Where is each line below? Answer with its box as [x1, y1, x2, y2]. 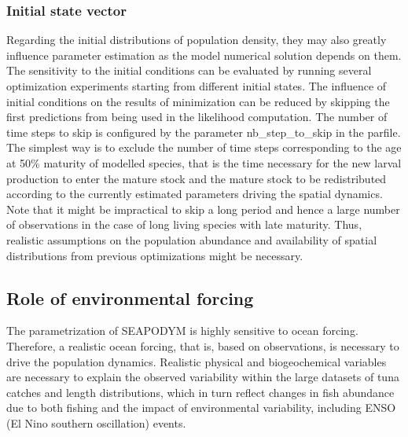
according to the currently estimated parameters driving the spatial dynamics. [6, 185, 383, 202]
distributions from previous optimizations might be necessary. [6, 247, 303, 263]
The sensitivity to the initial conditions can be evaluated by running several [6, 62, 372, 79]
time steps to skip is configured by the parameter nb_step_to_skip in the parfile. [6, 123, 401, 140]
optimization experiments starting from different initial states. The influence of [6, 78, 387, 94]
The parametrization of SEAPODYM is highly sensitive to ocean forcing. [6, 322, 358, 339]
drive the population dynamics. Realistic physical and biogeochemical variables [6, 353, 387, 369]
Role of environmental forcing [6, 285, 254, 310]
